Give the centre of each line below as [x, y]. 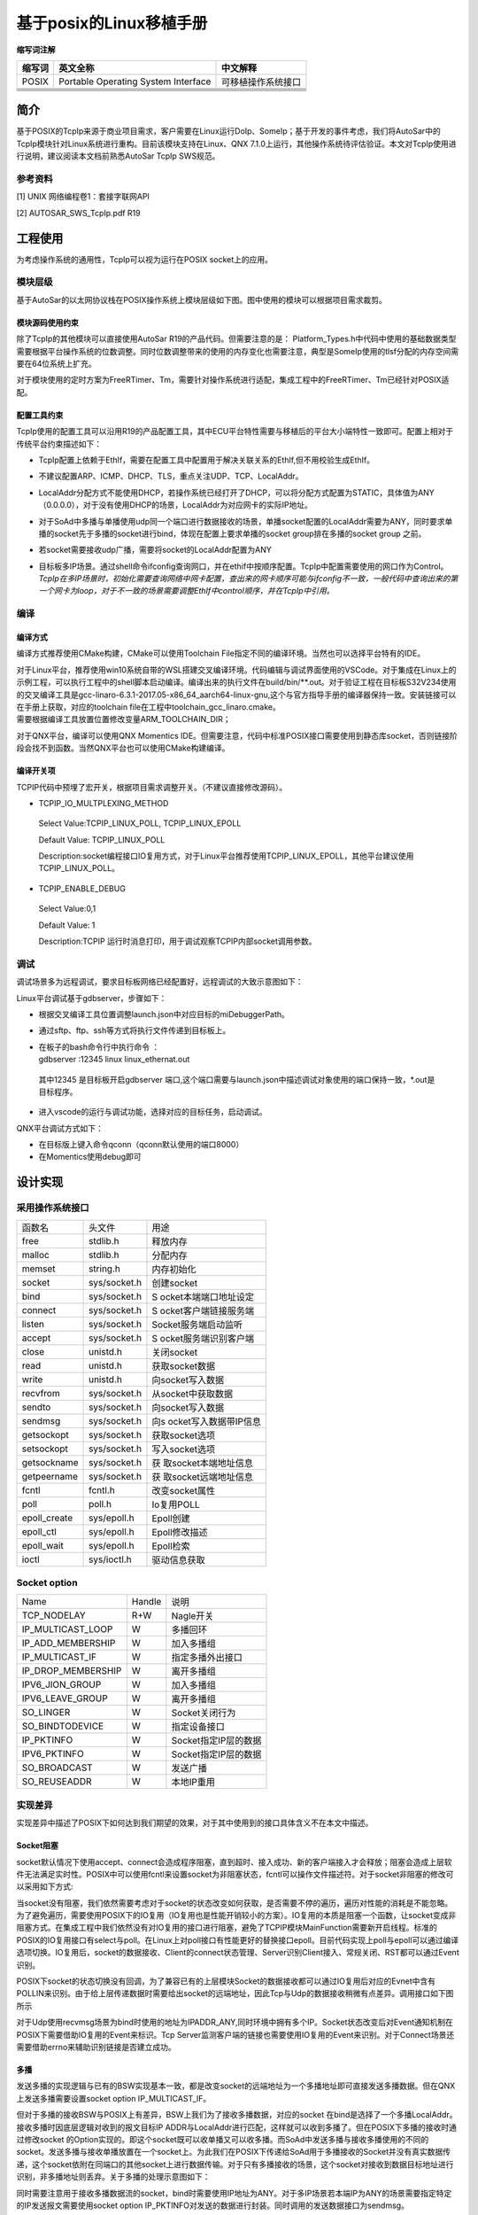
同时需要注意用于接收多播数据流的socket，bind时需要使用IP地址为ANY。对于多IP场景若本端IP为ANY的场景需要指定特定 [234, 2193]
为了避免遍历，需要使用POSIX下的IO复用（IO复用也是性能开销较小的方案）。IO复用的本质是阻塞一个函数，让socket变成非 [236, 1916]
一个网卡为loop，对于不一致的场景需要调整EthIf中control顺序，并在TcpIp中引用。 [187, 591]
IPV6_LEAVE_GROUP [65, 1698]
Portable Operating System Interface [135, 82]
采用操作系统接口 [53, 1208]
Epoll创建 [171, 1518]
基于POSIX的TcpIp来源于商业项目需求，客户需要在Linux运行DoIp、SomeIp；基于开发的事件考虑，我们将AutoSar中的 [229, 131]
